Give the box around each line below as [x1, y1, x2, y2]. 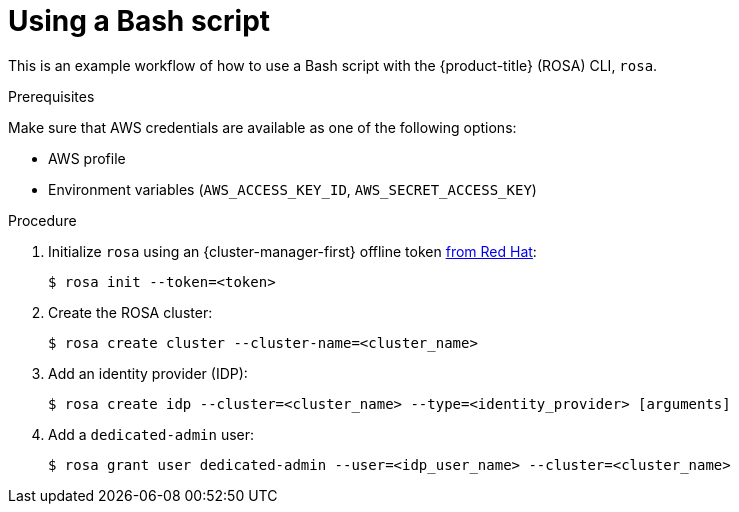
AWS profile [48, 149, 126, 167]
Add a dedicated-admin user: [48, 425, 255, 443]
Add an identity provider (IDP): [48, 364, 248, 382]
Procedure [8, 211, 77, 229]
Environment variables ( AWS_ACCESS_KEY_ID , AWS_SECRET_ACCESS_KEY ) [48, 180, 537, 198]
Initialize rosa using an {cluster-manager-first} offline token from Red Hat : [48, 242, 537, 260]
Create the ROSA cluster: [48, 303, 213, 321]
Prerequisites [8, 87, 95, 105]
